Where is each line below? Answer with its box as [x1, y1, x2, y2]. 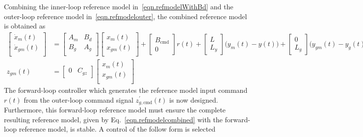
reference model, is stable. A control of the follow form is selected [19, 124, 215, 134]
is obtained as [4, 21, 46, 31]
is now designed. [169, 94, 218, 105]
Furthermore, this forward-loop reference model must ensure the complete [4, 105, 226, 115]
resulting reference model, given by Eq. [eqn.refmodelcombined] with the [4, 114, 223, 124]
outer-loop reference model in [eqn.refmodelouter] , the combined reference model [4, 11, 247, 21]
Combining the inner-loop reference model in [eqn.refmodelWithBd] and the [4, 1, 233, 11]
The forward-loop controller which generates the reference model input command [4, 84, 248, 95]
